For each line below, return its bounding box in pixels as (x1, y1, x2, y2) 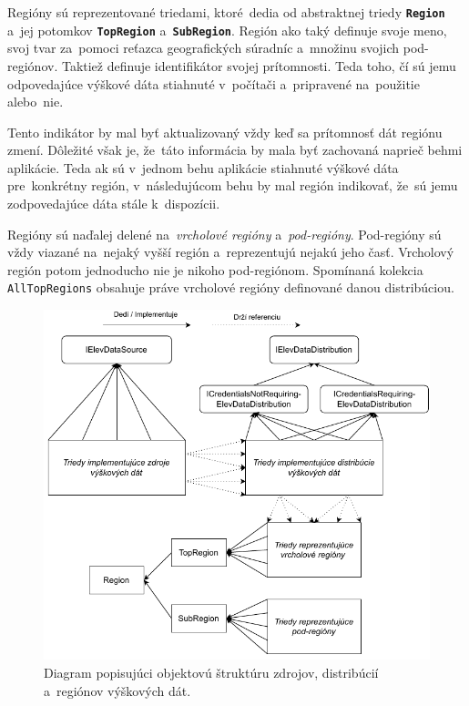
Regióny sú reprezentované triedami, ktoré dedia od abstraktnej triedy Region (7, 3, 445, 21)
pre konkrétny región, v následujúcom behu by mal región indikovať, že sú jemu (7, 176, 458, 195)
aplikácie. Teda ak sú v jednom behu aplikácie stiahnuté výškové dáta (7, 158, 399, 177)
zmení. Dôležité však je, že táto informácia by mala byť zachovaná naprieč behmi (7, 140, 463, 159)
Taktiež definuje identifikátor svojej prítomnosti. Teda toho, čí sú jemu (61, 56, 456, 75)
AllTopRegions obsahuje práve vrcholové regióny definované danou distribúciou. (7, 278, 454, 297)
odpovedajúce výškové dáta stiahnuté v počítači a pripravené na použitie (7, 74, 420, 93)
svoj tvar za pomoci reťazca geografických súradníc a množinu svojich (7, 38, 400, 57)
